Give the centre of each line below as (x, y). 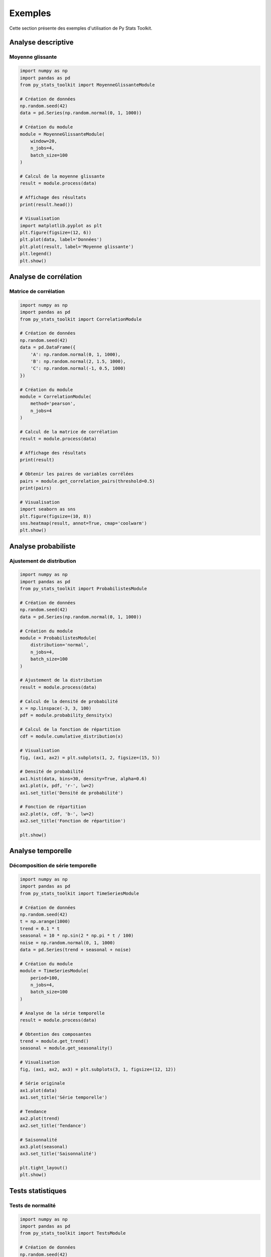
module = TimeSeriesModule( (54, 971)
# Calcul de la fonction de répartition (70, 730)
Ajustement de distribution (43, 561)
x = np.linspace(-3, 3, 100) (56, 708)
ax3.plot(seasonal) (44, 1147)
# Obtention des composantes (56, 1034)
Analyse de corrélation (46, 277)
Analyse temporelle (41, 851)
